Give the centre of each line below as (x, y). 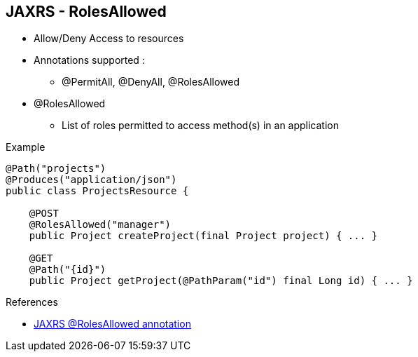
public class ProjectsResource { (97, 191)
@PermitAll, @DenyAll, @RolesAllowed (151, 82)
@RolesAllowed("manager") (100, 225)
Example (26, 147)
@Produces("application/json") (91, 180)
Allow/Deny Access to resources (109, 39)
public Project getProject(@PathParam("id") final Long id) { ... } (221, 281)
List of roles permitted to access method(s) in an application (201, 126)
